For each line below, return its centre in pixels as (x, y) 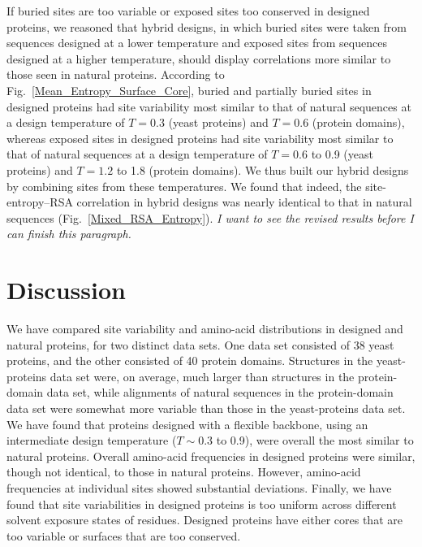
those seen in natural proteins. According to (116, 74)
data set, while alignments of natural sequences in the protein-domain (220, 392)
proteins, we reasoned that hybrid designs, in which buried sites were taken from (207, 26)
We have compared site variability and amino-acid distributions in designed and (205, 329)
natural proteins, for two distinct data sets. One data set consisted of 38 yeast (200, 344)
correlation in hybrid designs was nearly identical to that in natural (244, 202)
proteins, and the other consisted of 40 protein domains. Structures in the (190, 360)
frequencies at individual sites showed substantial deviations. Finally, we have (199, 487)
